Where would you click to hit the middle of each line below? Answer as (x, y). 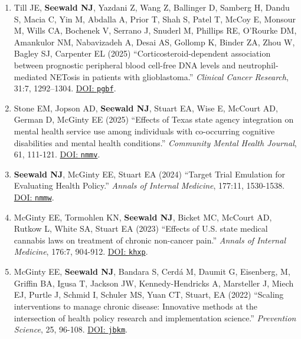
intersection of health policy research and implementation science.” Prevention (155, 317)
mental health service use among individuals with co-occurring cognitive (144, 131)
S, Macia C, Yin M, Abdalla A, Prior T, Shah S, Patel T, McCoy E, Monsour (155, 19)
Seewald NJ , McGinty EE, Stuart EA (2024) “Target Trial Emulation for (149, 174)
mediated (30, 76)
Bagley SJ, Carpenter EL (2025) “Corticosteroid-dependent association (142, 53)
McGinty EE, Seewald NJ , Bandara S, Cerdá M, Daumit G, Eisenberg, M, (152, 271)
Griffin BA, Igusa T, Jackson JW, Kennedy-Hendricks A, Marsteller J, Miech (154, 283)
